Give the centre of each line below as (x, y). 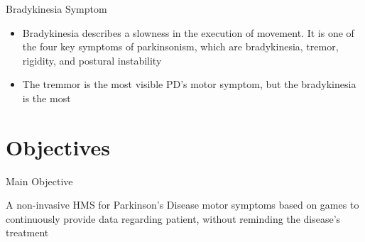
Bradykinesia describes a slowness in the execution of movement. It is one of (188, 32)
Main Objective (39, 181)
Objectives (58, 147)
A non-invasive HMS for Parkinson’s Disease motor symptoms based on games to (182, 205)
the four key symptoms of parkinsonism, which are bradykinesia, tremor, (180, 46)
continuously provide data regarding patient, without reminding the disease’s (173, 218)
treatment (27, 232)
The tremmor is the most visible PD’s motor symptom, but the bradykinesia (189, 84)
